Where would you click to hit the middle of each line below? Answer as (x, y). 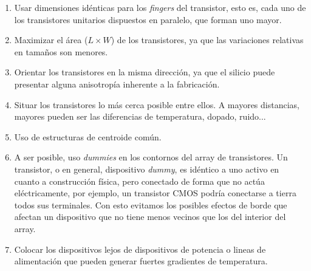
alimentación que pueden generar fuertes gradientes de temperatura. (141, 261)
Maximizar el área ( (51, 40)
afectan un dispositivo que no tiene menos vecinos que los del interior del (150, 217)
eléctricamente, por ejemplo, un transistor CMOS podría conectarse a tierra (155, 193)
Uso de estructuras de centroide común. (88, 136)
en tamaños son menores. (61, 51)
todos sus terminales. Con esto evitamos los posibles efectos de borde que (151, 204)
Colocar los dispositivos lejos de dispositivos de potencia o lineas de (140, 249)
